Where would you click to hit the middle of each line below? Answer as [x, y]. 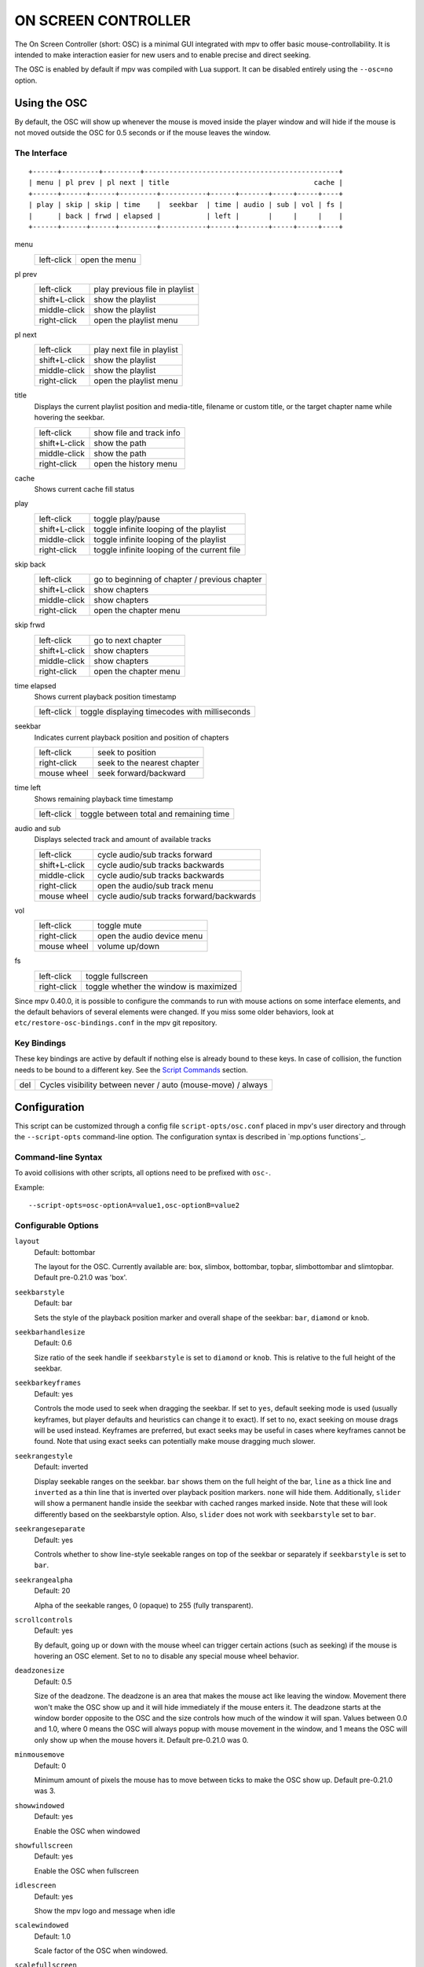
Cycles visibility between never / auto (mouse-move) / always [154, 1085]
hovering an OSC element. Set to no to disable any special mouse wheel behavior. [166, 1656]
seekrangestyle [44, 1456]
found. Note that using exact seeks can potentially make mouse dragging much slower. [175, 1441]
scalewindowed [42, 1925]
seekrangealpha [44, 1580]
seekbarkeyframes [48, 1383]
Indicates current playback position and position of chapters [132, 737]
